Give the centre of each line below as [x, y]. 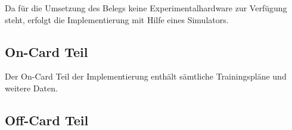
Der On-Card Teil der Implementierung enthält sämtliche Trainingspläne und [146, 76]
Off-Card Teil [47, 120]
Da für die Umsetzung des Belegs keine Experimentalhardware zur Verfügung [146, 8]
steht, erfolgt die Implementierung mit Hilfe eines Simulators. [117, 19]
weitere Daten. [31, 88]
